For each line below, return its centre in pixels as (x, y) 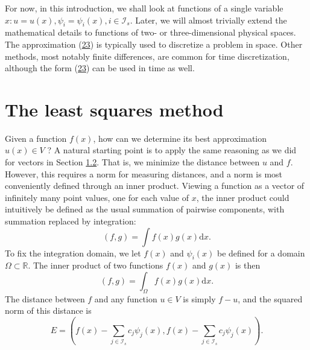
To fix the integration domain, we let (73, 253)
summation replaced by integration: (71, 221)
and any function (126, 298)
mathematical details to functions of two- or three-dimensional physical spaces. (150, 32)
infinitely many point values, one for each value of (97, 197)
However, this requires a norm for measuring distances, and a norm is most (144, 173)
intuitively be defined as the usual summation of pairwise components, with (145, 209)
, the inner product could (243, 197)
